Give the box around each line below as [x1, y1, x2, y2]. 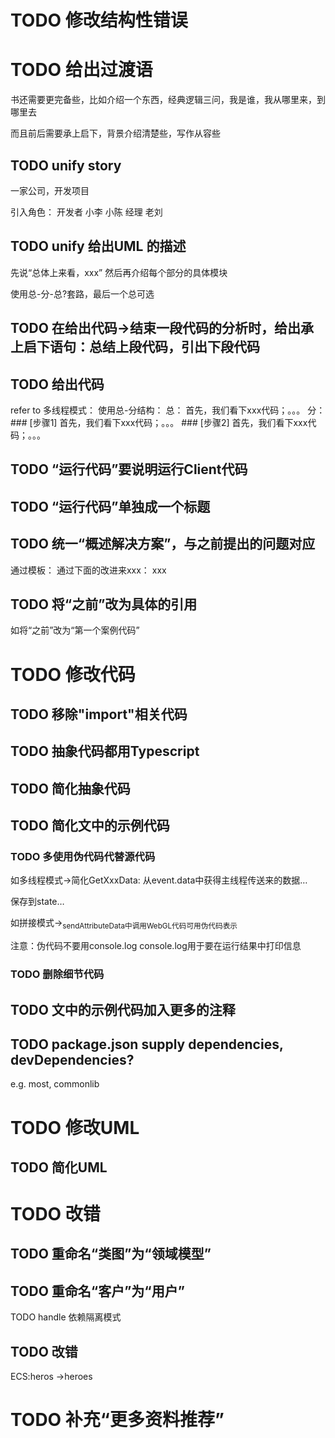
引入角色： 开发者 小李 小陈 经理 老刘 [10, 206, 163, 218]
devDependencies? [10, 1051, 135, 1068]
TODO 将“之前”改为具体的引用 [10, 596, 198, 613]
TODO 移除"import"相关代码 [10, 706, 188, 723]
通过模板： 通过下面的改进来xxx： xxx [10, 564, 167, 576]
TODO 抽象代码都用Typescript [10, 743, 200, 760]
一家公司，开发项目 [10, 184, 90, 196]
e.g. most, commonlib [10, 1078, 100, 1090]
